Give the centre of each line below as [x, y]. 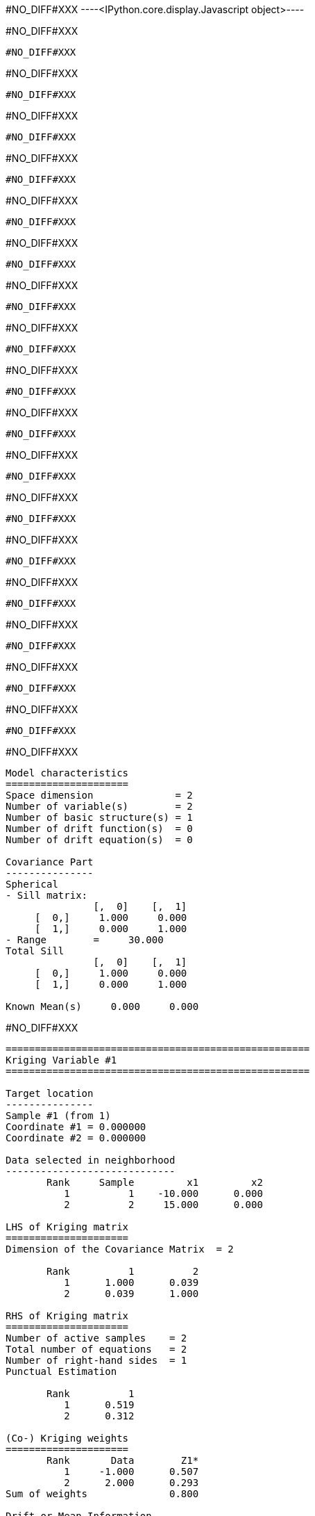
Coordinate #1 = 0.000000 [76, 1127]
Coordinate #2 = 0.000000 [76, 1138]
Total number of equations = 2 [96, 1349]
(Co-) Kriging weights [67, 1438]
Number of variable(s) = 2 [99, 806]
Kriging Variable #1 [61, 1060]
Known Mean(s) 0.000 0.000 [102, 1006]
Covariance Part [50, 862]
